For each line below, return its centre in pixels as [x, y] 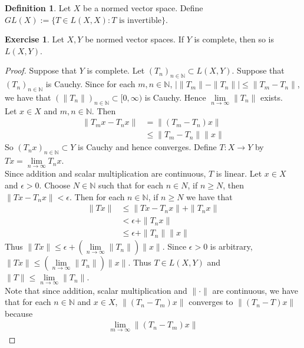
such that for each [131, 185]
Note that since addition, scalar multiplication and [96, 290]
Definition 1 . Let [38, 8]
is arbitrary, [231, 246]
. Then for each [97, 196]
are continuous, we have [255, 290]
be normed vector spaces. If [134, 39]
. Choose [55, 185]
